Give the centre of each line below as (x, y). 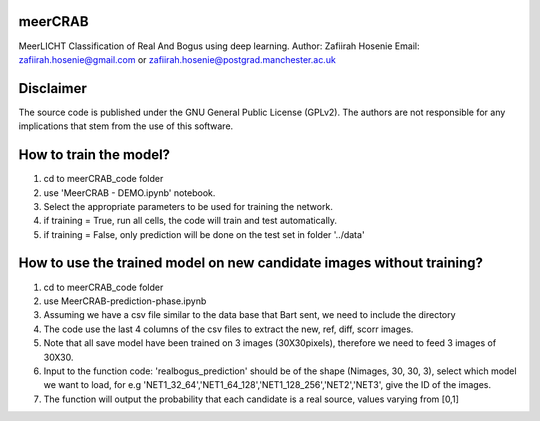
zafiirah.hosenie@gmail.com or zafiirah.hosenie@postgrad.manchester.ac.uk (177, 59)
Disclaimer (52, 88)
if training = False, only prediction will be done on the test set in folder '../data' (204, 234)
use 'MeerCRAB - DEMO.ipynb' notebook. (129, 192)
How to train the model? (94, 155)
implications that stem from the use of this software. (126, 126)
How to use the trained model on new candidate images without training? (251, 263)
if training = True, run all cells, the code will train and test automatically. (190, 221)
